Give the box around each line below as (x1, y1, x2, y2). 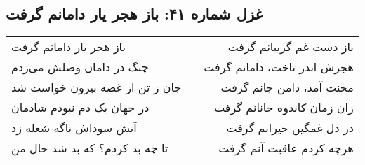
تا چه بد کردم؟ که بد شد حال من (11, 140, 168, 157)
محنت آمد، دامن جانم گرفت (220, 79, 354, 96)
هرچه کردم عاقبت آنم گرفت (218, 140, 354, 157)
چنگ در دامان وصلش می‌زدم (11, 59, 149, 76)
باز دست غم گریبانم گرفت (227, 38, 354, 55)
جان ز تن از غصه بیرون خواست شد (11, 79, 182, 96)
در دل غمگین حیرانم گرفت (226, 120, 354, 136)
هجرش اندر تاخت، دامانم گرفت (204, 59, 354, 76)
